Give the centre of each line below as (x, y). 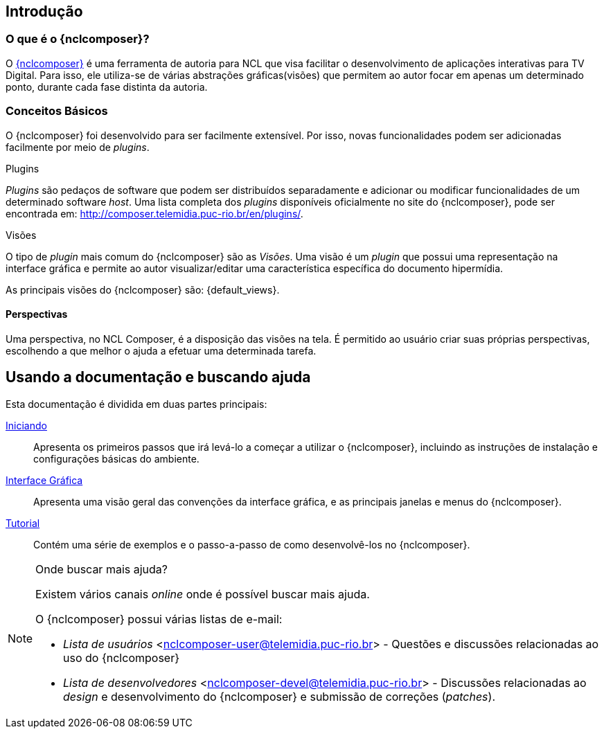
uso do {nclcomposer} (121, 657)
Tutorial (23, 523)
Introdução (44, 11)
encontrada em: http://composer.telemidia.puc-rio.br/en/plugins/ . (154, 213)
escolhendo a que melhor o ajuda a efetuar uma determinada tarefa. (161, 350)
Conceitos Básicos (57, 111)
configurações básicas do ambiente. (116, 458)
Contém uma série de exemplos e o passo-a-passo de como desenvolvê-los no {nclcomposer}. (252, 544)
